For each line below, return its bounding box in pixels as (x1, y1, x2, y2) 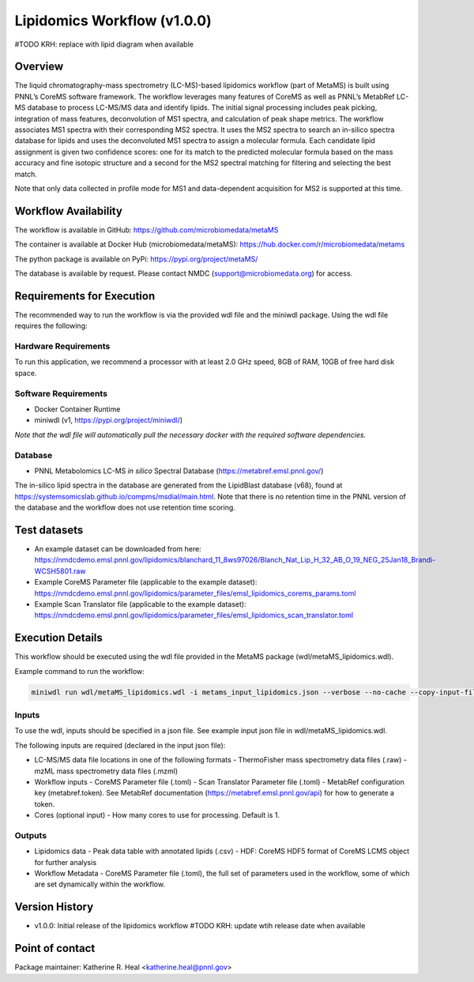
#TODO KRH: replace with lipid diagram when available (14, 40, 194, 49)
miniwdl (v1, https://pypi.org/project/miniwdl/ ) (34, 416, 183, 425)
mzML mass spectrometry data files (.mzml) (34, 766, 179, 776)
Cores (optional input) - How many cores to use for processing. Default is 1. (34, 811, 280, 820)
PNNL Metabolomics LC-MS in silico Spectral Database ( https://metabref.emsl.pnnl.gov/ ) (34, 466, 324, 476)
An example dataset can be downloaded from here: (34, 544, 201, 554)
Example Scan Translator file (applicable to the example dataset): (34, 599, 246, 608)
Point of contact (14, 942, 96, 955)
